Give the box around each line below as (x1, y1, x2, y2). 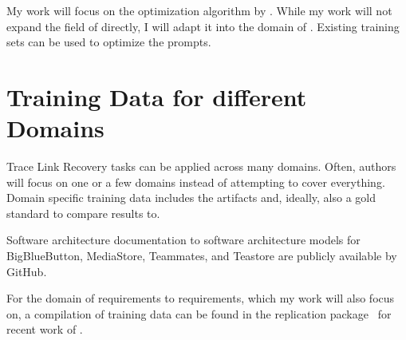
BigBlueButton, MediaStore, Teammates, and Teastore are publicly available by (6, 247, 397, 264)
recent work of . (6, 321, 83, 338)
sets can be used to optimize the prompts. (6, 34, 211, 50)
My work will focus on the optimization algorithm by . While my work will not (6, 2, 392, 18)
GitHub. (6, 263, 47, 279)
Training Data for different (6, 80, 307, 113)
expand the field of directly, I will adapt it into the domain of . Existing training (6, 18, 400, 34)
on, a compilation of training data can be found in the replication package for (6, 305, 392, 322)
